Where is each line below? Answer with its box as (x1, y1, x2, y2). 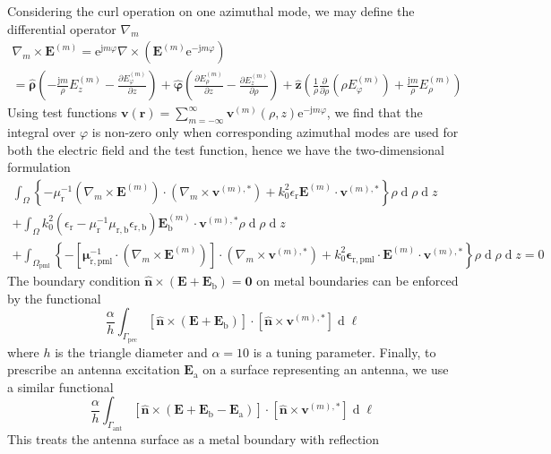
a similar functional (7, 377, 114, 396)
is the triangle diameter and (55, 342, 208, 361)
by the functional (7, 288, 101, 307)
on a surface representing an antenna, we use (202, 360, 449, 379)
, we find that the (326, 103, 423, 122)
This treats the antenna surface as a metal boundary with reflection (7, 429, 380, 448)
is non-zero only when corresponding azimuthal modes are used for (91, 123, 459, 141)
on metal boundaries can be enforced (256, 271, 459, 290)
